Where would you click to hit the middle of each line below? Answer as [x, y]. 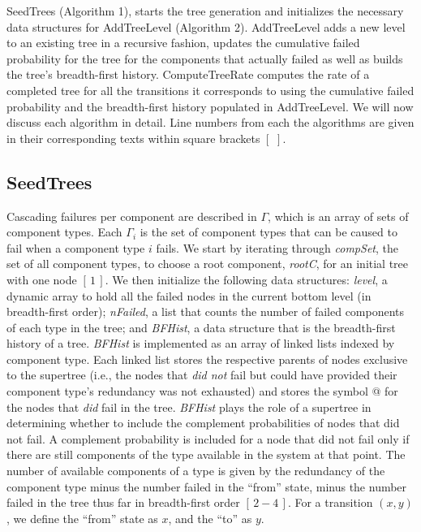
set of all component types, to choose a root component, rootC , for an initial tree [208, 264]
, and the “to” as [210, 518]
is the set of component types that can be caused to [268, 232]
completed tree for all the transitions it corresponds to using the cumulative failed [210, 90]
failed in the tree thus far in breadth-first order [123, 502]
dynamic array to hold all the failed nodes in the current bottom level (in [189, 295]
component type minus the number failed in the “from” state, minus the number [207, 486]
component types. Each [64, 232]
